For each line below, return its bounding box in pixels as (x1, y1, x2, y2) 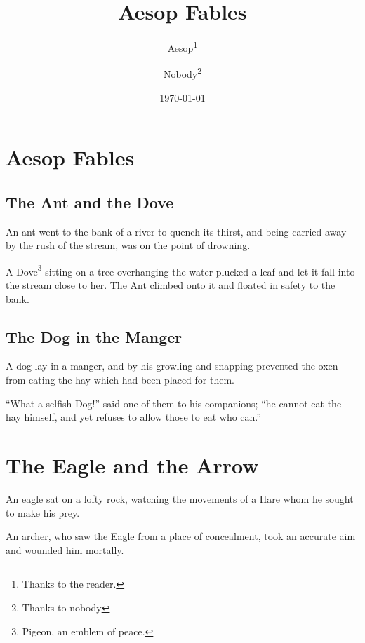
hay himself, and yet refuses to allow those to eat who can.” (6, 410, 261, 424)
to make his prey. (6, 505, 80, 520)
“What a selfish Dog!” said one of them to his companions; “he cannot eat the (6, 395, 342, 410)
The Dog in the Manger (6, 325, 182, 347)
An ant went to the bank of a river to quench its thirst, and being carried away (6, 224, 347, 238)
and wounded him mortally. (6, 542, 124, 557)
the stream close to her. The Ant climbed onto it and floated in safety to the (6, 278, 336, 292)
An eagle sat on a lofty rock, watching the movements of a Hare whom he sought (6, 491, 354, 506)
